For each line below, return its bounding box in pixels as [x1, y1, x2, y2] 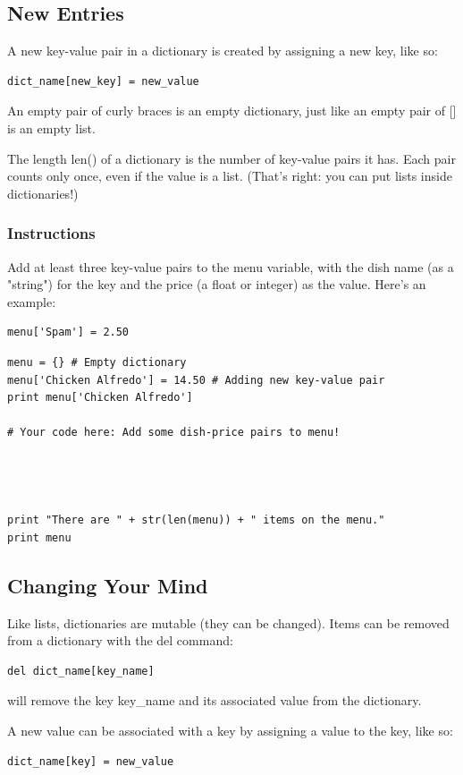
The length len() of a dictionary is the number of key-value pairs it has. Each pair [7, 149, 456, 167]
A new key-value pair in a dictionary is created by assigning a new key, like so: [7, 41, 438, 60]
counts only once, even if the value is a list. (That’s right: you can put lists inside [7, 166, 452, 185]
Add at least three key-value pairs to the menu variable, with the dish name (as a [7, 257, 454, 276]
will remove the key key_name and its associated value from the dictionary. [7, 691, 422, 710]
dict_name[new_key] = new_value [7, 74, 199, 88]
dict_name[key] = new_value [7, 754, 174, 768]
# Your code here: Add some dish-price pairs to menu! [7, 426, 341, 439]
